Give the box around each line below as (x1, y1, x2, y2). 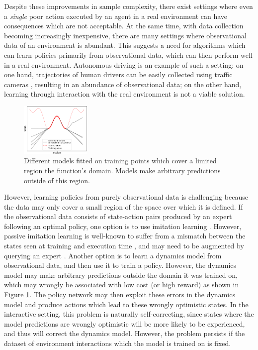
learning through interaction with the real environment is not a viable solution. (4, 89, 245, 99)
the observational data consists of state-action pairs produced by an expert (4, 211, 232, 222)
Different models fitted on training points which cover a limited (24, 155, 217, 166)
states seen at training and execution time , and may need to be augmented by (4, 240, 244, 251)
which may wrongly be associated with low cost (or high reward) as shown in (4, 279, 239, 290)
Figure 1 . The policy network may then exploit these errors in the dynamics (4, 289, 235, 300)
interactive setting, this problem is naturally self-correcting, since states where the (4, 309, 254, 319)
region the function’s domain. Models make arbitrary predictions (24, 165, 221, 175)
